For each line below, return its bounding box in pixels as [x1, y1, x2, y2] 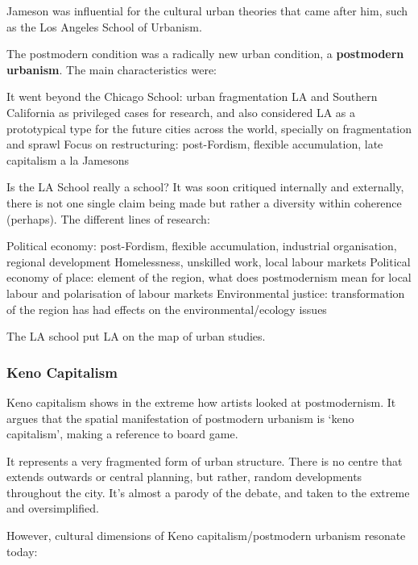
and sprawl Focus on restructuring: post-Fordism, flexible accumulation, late [6, 136, 383, 153]
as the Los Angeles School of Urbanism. [6, 18, 202, 35]
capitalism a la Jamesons [6, 151, 130, 168]
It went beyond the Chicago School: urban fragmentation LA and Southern [6, 88, 378, 105]
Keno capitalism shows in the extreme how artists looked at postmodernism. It [6, 393, 396, 410]
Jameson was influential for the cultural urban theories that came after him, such [6, 2, 408, 19]
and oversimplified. [6, 500, 99, 517]
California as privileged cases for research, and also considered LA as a [6, 103, 355, 120]
